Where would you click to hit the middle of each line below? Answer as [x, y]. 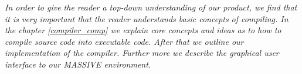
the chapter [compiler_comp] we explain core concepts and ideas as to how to [143, 30]
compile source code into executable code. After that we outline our [124, 41]
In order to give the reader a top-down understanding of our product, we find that [151, 7]
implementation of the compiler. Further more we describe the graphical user [142, 53]
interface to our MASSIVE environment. [78, 64]
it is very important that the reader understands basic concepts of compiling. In [147, 18]
